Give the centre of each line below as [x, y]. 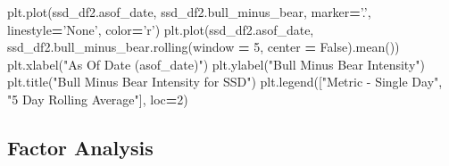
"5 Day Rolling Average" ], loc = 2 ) [98, 99]
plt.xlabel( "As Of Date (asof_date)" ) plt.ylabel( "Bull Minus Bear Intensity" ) [216, 64]
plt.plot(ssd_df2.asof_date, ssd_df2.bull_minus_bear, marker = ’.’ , [189, 12]
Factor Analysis [80, 147]
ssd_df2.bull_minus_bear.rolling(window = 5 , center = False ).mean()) [204, 47]
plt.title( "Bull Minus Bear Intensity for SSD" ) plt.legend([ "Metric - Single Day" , [225, 82]
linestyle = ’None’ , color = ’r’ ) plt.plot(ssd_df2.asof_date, [161, 29]
